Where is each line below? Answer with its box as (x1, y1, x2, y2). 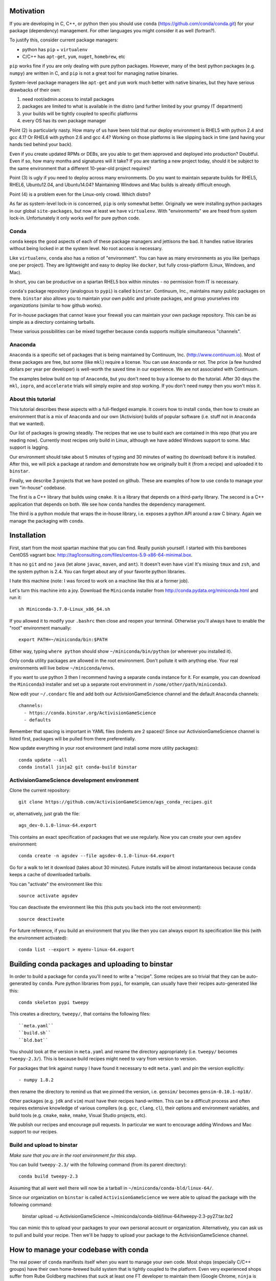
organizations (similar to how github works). (9, 302, 102, 308)
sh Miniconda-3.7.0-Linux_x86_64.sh (18, 606, 110, 612)
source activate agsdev (18, 893, 78, 899)
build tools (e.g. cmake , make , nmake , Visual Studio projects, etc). (9, 1112, 147, 1118)
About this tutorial (9, 395, 56, 402)
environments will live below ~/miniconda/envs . (9, 665, 115, 671)
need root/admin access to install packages (22, 96, 114, 102)
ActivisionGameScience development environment (9, 776, 139, 783)
